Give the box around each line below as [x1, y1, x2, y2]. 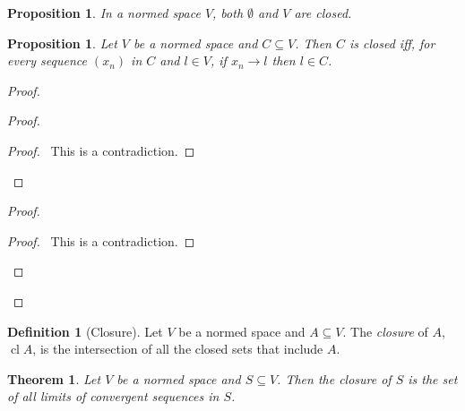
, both [212, 4, 244, 21]
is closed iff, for [349, 33, 435, 52]
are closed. [294, 4, 352, 21]
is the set [408, 369, 458, 388]
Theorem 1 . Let [7, 369, 101, 388]
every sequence [7, 51, 87, 70]
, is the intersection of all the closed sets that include [32, 339, 323, 358]
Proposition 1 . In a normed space [7, 4, 201, 21]
